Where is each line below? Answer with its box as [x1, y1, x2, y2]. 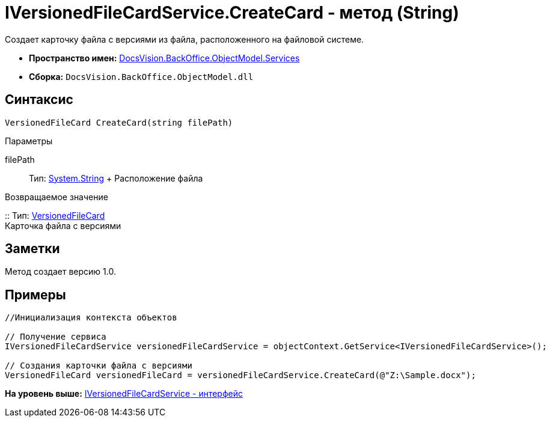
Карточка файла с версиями [5, 220, 121, 231]
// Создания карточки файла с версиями [5, 361, 192, 371]
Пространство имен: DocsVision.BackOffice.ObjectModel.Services [29, 52, 300, 63]
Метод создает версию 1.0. [5, 266, 116, 277]
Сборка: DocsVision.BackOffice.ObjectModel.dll [29, 71, 254, 82]
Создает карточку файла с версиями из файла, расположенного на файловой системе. [5, 34, 364, 44]
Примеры [5, 287, 66, 302]
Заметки [5, 241, 60, 257]
